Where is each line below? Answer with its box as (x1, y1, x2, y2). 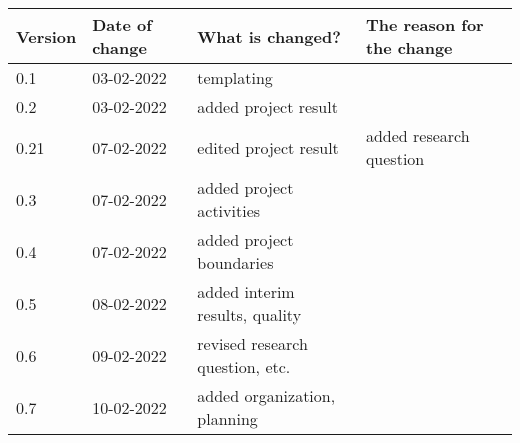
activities (197, 199, 261, 222)
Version (16, 24, 77, 48)
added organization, (197, 384, 336, 407)
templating (197, 66, 273, 89)
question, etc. (197, 355, 291, 378)
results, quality (197, 303, 302, 326)
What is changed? (197, 24, 341, 48)
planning (197, 407, 258, 430)
